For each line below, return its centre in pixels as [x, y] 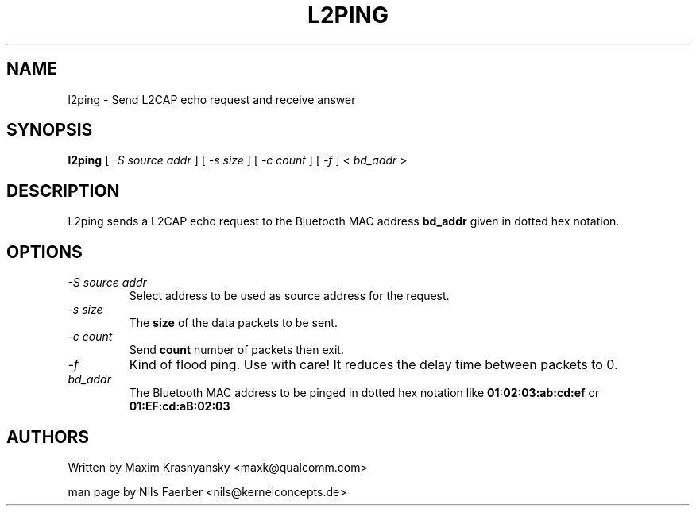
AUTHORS [48, 437]
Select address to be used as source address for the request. [289, 296]
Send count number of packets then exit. [236, 350]
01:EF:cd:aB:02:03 [180, 406]
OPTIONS [44, 252]
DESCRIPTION [63, 191]
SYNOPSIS [50, 130]
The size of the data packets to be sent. [233, 323]
